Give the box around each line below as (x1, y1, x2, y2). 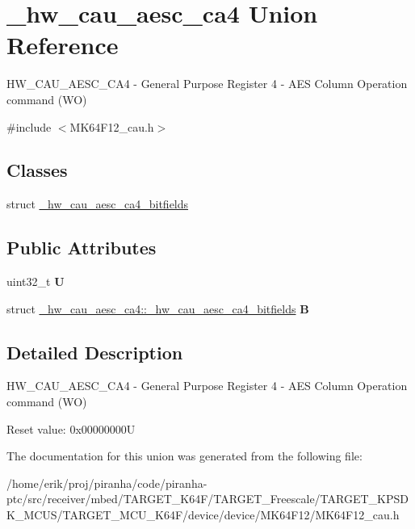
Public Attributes (6, 235, 157, 260)
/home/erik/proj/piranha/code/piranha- (6, 474, 207, 491)
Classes (6, 157, 68, 183)
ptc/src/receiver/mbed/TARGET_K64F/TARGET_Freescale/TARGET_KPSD (6, 490, 409, 507)
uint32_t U (6, 273, 65, 290)
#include (6, 118, 52, 135)
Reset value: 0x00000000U (6, 420, 136, 437)
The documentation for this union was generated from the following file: (6, 447, 363, 464)
